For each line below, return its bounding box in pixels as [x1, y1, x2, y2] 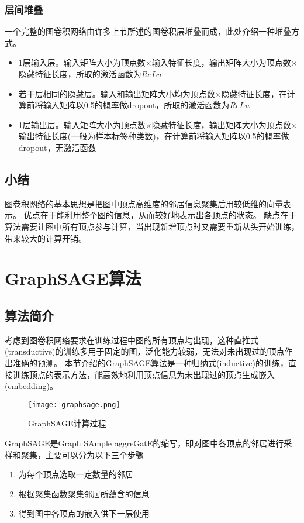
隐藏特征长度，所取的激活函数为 [18, 68, 141, 80]
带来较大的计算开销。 [5, 232, 87, 244]
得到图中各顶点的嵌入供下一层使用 [18, 507, 150, 519]
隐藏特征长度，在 [221, 87, 287, 99]
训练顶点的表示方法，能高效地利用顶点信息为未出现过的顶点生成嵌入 [12, 368, 275, 380]
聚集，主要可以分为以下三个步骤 [20, 448, 144, 460]
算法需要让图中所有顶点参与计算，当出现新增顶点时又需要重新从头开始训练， [5, 220, 299, 232]
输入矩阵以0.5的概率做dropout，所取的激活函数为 [43, 99, 230, 111]
